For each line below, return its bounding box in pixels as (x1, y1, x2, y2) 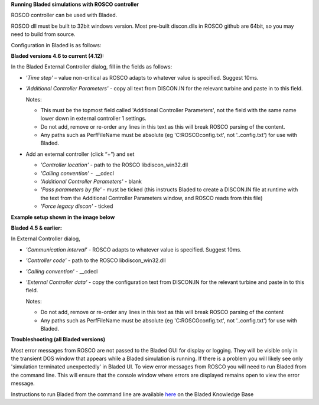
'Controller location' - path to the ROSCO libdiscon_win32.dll (40, 161, 188, 168)
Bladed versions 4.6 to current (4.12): (11, 52, 105, 59)
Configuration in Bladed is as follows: (11, 41, 102, 48)
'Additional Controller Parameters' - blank (40, 178, 142, 185)
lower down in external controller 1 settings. (40, 115, 147, 122)
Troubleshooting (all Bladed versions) (11, 336, 106, 343)
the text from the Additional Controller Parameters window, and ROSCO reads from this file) (40, 194, 263, 201)
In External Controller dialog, (11, 235, 81, 242)
